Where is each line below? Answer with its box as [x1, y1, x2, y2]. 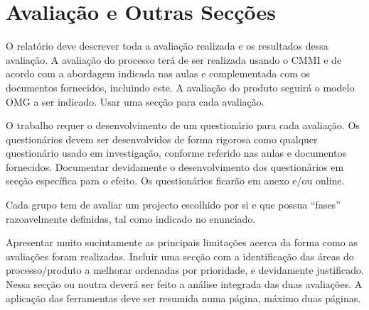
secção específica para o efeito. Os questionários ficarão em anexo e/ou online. [6, 173, 345, 188]
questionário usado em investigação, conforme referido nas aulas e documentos [6, 145, 346, 160]
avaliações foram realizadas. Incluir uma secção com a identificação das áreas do [6, 248, 354, 263]
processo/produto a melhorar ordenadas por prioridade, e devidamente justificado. [6, 262, 364, 277]
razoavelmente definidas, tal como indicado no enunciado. [6, 211, 256, 226]
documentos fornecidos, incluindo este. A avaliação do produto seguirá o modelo [6, 79, 355, 94]
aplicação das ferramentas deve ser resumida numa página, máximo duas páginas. [6, 290, 361, 305]
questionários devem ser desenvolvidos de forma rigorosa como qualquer [6, 131, 318, 146]
